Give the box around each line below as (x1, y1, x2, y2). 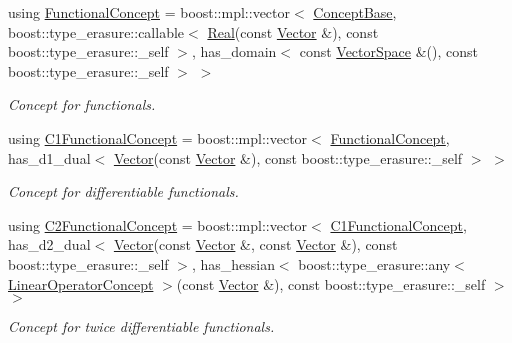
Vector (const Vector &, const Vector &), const (113, 234, 398, 255)
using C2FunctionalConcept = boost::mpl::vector (8, 214, 308, 235)
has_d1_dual (8, 147, 91, 168)
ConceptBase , (313, 2, 397, 22)
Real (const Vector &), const (207, 21, 379, 42)
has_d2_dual (8, 234, 91, 255)
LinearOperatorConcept (8, 273, 154, 294)
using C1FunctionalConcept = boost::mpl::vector (8, 127, 308, 148)
